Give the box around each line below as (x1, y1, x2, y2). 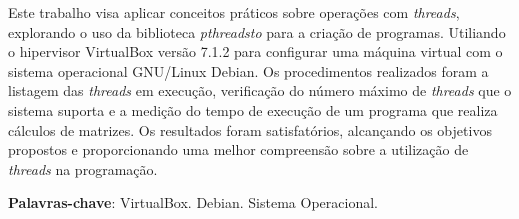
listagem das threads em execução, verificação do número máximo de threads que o (8, 80, 512, 101)
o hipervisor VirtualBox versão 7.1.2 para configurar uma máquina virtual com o (8, 41, 503, 62)
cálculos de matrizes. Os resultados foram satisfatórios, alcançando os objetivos (8, 119, 492, 140)
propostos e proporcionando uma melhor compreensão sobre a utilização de (8, 139, 469, 160)
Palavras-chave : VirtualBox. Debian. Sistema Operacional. (8, 192, 378, 213)
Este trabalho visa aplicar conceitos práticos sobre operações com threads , (8, 2, 460, 22)
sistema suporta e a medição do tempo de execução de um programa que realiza (8, 99, 498, 120)
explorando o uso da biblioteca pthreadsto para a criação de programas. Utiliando (8, 21, 506, 42)
